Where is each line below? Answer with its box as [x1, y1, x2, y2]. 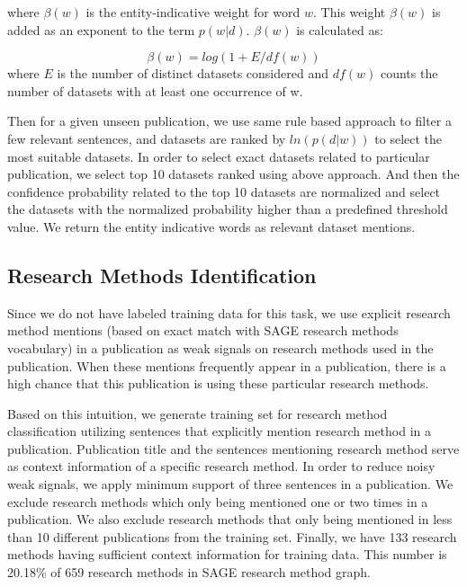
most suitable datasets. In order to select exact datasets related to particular [7, 147, 430, 165]
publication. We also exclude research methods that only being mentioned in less [7, 510, 453, 529]
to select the [374, 129, 443, 147]
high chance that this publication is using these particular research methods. [7, 374, 429, 393]
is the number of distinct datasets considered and [57, 64, 328, 83]
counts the [380, 64, 438, 83]
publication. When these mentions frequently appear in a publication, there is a [7, 356, 446, 375]
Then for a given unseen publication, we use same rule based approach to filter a [7, 111, 452, 130]
